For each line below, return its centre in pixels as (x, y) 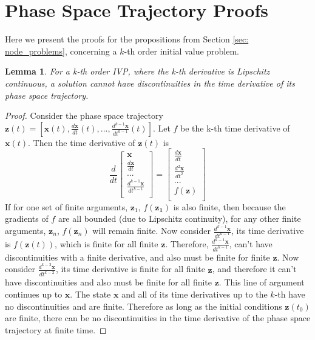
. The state (90, 294)
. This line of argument (262, 282)
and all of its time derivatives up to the (195, 294)
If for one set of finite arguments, (66, 206)
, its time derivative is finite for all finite (130, 269)
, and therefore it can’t (254, 269)
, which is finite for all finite (107, 243)
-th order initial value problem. (182, 51)
